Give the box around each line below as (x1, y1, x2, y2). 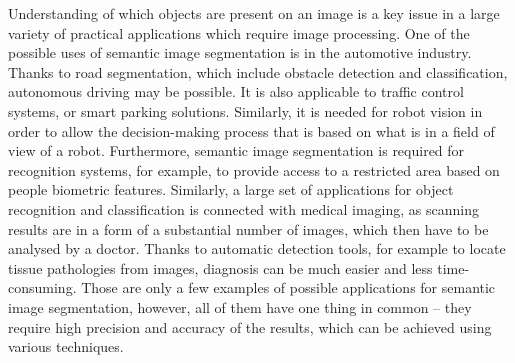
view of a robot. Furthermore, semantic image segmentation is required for (8, 140, 465, 161)
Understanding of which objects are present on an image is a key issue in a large (8, 3, 500, 23)
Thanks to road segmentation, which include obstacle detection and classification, (8, 61, 508, 82)
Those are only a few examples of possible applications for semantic (81, 277, 496, 298)
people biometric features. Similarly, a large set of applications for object (8, 179, 454, 200)
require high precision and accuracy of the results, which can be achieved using (8, 316, 492, 337)
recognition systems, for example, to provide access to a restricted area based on (8, 159, 500, 180)
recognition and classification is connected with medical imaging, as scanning (8, 198, 479, 219)
